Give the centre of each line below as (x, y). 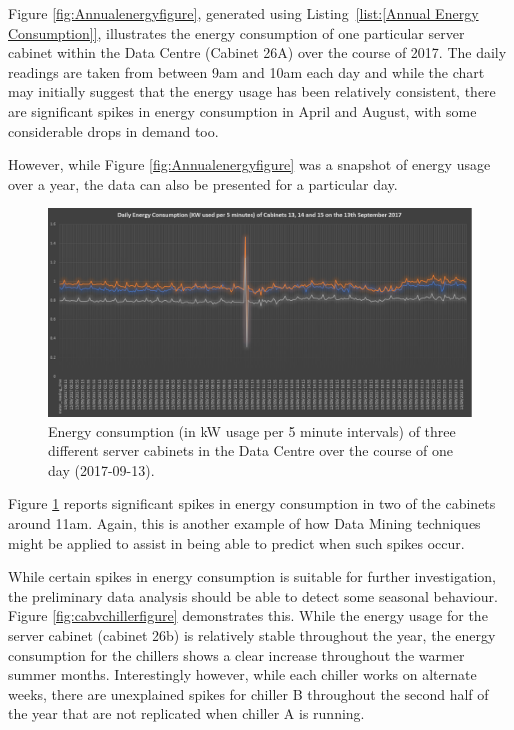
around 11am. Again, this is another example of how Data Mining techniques (244, 523)
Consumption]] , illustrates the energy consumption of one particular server (236, 32)
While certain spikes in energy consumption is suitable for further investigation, (252, 576)
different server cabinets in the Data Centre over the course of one (251, 450)
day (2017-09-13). (101, 469)
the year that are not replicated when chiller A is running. (186, 713)
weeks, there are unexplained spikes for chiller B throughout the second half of (248, 693)
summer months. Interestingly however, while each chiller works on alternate (242, 674)
